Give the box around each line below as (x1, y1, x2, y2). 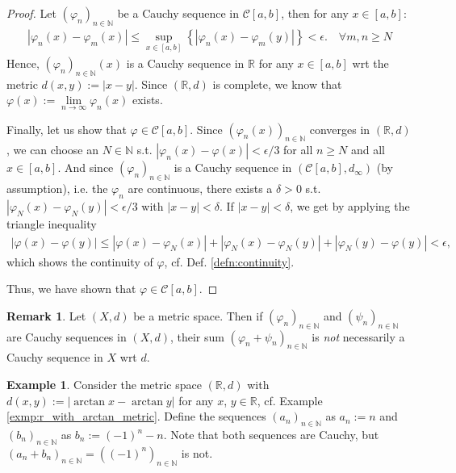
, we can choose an (6, 141, 98, 158)
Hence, (6, 55, 40, 72)
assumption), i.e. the (6, 180, 108, 197)
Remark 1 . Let (6, 307, 86, 324)
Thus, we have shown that (6, 280, 136, 297)
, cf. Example (257, 391, 323, 408)
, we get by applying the (290, 198, 410, 215)
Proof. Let (6, 5, 56, 21)
